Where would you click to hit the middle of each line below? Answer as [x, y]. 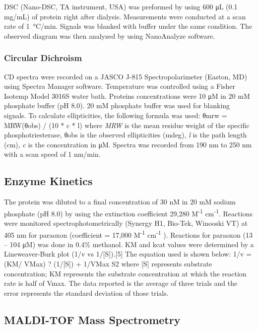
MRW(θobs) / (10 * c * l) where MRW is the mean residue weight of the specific [127, 125]
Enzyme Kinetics [48, 181]
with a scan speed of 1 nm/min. [52, 154]
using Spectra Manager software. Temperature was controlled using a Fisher [120, 86]
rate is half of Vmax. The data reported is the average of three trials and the [121, 283]
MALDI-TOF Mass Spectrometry [92, 319]
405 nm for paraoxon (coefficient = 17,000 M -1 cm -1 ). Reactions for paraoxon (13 [128, 234]
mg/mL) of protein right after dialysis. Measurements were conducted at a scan [125, 16]
